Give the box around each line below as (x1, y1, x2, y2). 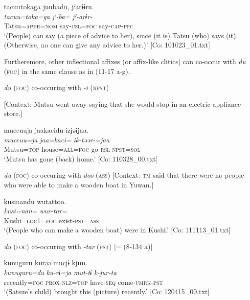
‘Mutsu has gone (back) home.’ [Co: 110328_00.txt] (4, 153, 158, 163)
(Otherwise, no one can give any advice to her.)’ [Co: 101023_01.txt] (4, 40, 210, 50)
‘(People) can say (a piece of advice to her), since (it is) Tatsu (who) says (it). (4, 30, 238, 40)
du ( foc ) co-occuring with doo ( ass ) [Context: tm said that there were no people (4, 170, 244, 180)
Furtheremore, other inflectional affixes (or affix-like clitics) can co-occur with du (4, 56, 246, 66)
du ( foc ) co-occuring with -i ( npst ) (4, 82, 109, 92)
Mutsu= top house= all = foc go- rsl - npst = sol (4, 144, 140, 154)
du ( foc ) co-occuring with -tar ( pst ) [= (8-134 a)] (4, 241, 153, 251)
